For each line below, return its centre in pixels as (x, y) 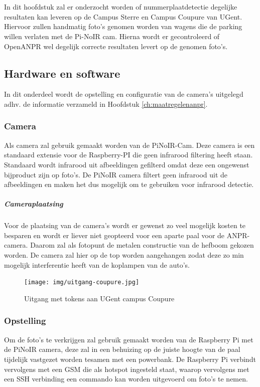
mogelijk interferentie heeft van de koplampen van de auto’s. (97, 264)
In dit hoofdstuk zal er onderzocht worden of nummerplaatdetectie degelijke (121, 7)
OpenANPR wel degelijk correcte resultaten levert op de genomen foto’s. (116, 46)
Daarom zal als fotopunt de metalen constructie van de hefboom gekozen (142, 245)
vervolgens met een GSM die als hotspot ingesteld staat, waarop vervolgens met (127, 369)
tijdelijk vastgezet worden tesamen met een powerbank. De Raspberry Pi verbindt (130, 359)
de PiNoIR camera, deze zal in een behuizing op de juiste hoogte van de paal (122, 349)
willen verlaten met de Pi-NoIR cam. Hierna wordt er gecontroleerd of (112, 36)
